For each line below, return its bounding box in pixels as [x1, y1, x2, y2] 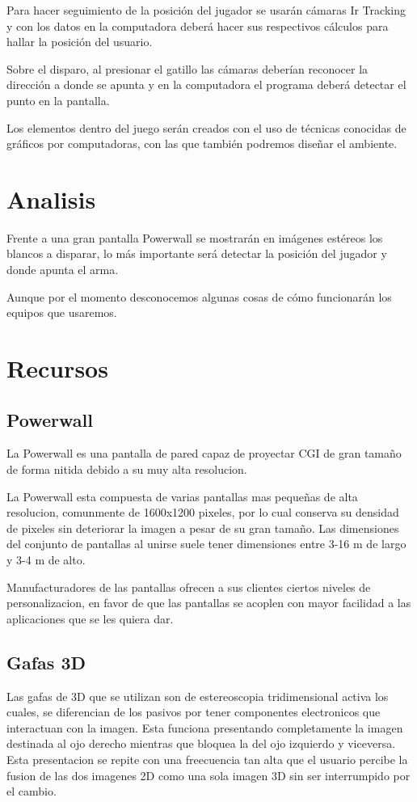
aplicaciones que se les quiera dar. [6, 610, 174, 627]
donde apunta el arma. [6, 261, 119, 278]
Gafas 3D [6, 649, 86, 674]
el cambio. [6, 783, 57, 800]
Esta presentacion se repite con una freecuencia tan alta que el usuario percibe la [6, 750, 408, 767]
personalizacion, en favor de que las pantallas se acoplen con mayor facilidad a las [6, 594, 411, 611]
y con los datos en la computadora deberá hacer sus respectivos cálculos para [6, 17, 389, 34]
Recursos [6, 352, 108, 385]
